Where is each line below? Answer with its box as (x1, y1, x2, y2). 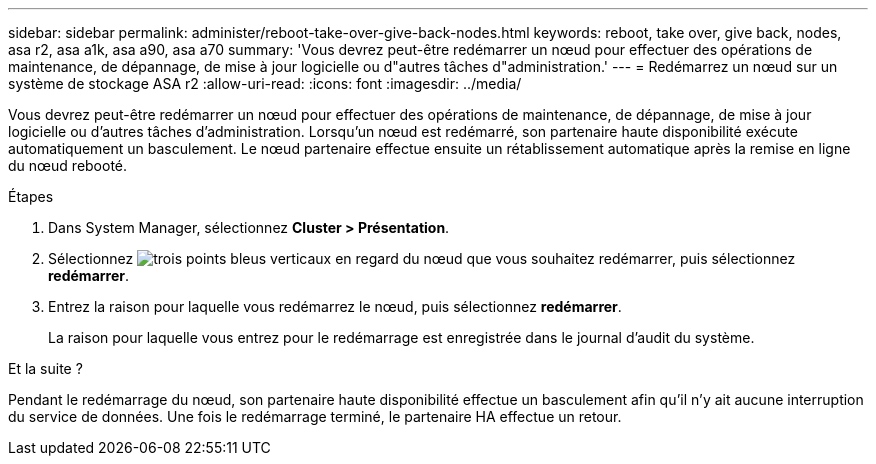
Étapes (8, 188, 54, 205)
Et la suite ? (8, 360, 83, 377)
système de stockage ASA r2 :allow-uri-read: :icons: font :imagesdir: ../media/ (8, 75, 522, 92)
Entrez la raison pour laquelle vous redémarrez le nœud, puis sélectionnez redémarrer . (48, 298, 622, 315)
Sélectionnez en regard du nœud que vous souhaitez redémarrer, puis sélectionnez (48, 250, 796, 267)
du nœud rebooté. (8, 157, 128, 174)
